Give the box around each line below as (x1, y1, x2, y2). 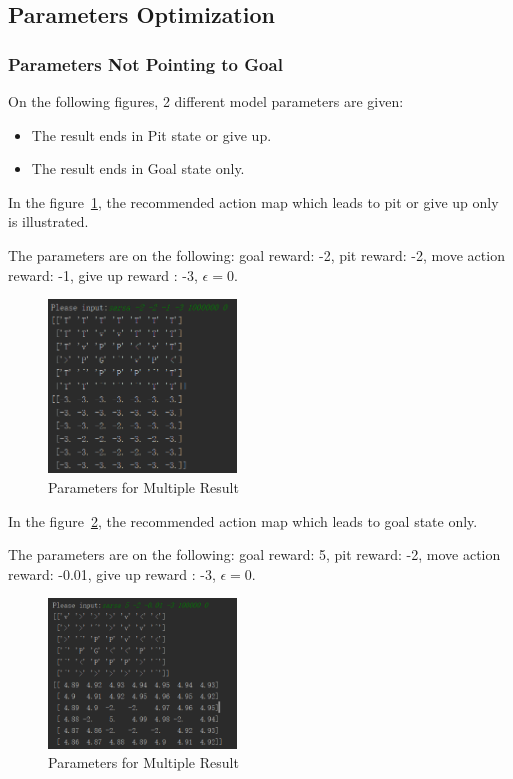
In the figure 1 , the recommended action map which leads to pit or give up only (8, 191, 499, 212)
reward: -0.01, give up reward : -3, (8, 563, 216, 584)
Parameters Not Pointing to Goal (8, 51, 283, 76)
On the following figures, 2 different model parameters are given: (8, 91, 404, 111)
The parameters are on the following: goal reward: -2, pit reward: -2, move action (8, 244, 505, 265)
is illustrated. (8, 211, 89, 232)
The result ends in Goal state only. (31, 158, 245, 179)
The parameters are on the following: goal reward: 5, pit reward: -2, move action (8, 544, 501, 565)
